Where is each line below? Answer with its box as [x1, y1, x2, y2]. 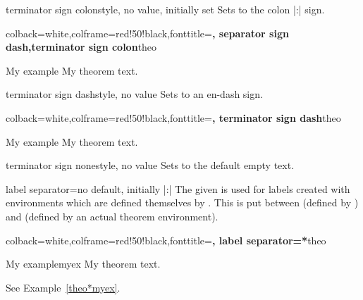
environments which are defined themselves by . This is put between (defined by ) [6, 195, 359, 210]
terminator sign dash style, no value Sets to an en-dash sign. [6, 87, 263, 101]
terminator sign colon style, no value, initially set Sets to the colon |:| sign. [6, 2, 325, 16]
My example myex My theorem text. [6, 256, 161, 271]
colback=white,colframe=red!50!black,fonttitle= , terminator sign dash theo [6, 110, 341, 125]
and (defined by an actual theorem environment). [6, 208, 219, 223]
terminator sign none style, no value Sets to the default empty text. [6, 158, 295, 173]
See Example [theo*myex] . [6, 280, 121, 294]
